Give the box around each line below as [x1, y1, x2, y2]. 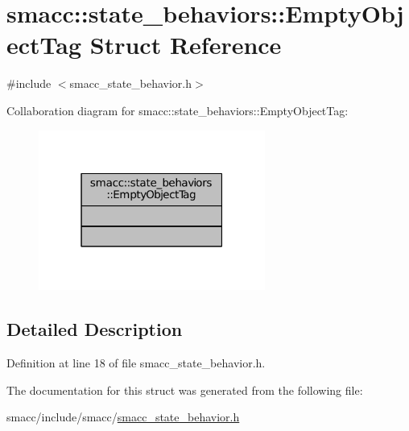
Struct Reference [89, 28, 282, 61]
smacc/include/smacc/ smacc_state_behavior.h [6, 408, 240, 425]
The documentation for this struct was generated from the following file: [6, 381, 363, 398]
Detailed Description [6, 317, 183, 342]
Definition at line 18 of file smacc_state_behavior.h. [6, 354, 266, 371]
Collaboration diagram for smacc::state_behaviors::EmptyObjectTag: [6, 102, 349, 118]
